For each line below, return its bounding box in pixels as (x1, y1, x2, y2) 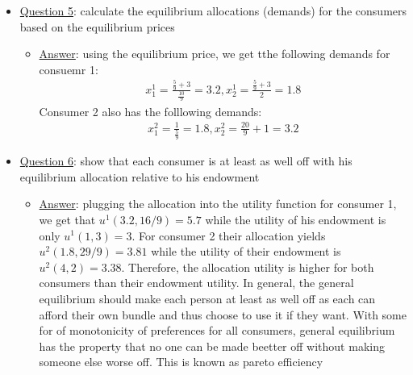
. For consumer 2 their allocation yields (131, 227, 326, 244)
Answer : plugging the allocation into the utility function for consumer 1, (39, 195, 397, 212)
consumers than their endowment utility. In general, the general (39, 274, 354, 291)
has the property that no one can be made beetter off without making (39, 337, 385, 354)
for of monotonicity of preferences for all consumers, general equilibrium (39, 322, 395, 339)
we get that (39, 210, 96, 227)
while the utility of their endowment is (151, 243, 341, 260)
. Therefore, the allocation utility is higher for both (121, 258, 374, 275)
